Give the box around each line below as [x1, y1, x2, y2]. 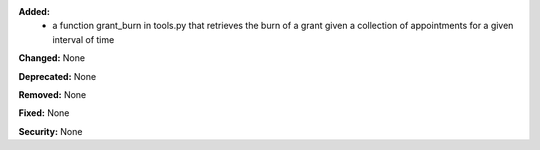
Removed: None [18, 88, 87, 100]
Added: [18, 6, 50, 17]
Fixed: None [18, 107, 70, 119]
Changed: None [18, 52, 85, 64]
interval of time [52, 33, 115, 45]
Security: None [18, 125, 83, 137]
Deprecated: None [18, 70, 97, 82]
